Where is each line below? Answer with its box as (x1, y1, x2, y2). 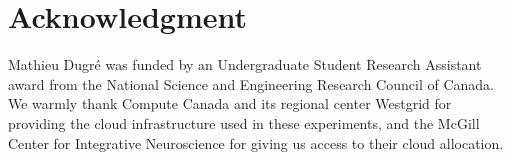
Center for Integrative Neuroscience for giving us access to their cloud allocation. (8, 132, 504, 153)
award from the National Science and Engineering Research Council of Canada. (8, 73, 494, 94)
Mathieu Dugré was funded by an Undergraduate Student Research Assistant (8, 54, 482, 75)
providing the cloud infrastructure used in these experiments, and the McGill (8, 112, 480, 133)
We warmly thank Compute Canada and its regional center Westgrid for (8, 93, 452, 114)
